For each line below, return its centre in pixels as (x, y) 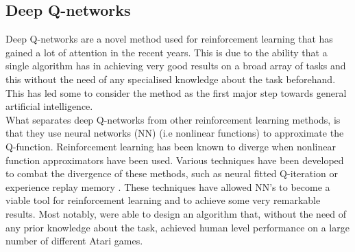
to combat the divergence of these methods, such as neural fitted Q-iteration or (172, 173)
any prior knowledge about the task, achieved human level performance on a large (177, 227)
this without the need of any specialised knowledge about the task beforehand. (171, 79)
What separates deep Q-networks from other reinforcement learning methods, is (173, 119)
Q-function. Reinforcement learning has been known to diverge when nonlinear (171, 146)
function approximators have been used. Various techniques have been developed (175, 160)
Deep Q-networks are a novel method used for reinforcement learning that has (169, 39)
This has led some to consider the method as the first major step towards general (176, 92)
